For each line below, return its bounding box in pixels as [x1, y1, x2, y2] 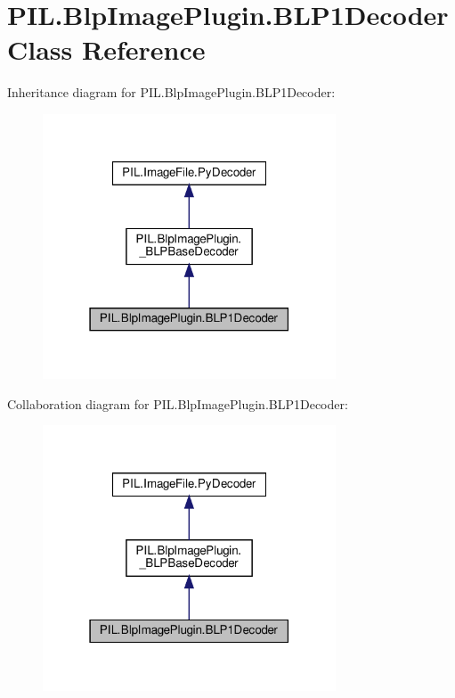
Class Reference [7, 31, 206, 68]
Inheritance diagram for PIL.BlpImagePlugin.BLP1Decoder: [7, 83, 336, 102]
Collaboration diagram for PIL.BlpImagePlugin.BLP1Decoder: [7, 394, 348, 413]
